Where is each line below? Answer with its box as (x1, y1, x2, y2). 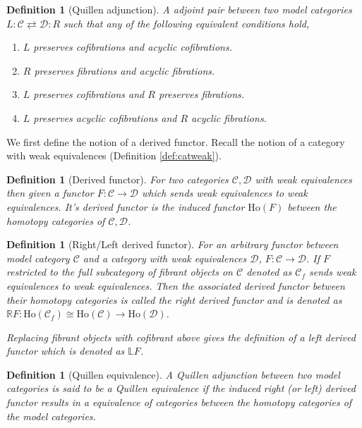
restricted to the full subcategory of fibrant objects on (6, 264, 233, 279)
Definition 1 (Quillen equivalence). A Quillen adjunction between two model (6, 367, 340, 381)
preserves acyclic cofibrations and (33, 110, 177, 125)
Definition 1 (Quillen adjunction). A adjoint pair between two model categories (6, 2, 352, 16)
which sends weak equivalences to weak (141, 185, 308, 200)
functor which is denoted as (6, 343, 125, 358)
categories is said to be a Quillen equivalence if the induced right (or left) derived (6, 381, 356, 396)
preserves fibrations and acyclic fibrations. (34, 63, 215, 78)
